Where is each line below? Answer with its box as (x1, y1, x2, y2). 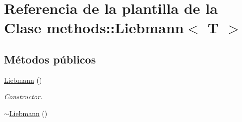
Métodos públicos (4, 51, 96, 66)
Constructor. (4, 91, 43, 102)
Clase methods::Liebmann (4, 17, 184, 38)
